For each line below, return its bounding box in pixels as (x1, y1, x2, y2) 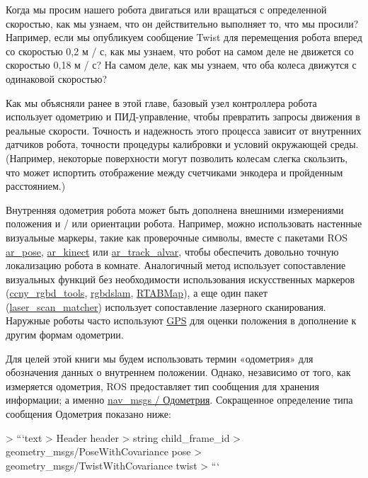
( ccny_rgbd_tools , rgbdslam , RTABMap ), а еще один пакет (6, 285, 268, 300)
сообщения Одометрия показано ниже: (6, 406, 171, 421)
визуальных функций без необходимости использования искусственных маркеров (6, 271, 355, 286)
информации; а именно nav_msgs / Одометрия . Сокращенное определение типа (6, 392, 353, 407)
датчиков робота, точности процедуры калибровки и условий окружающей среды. (6, 137, 359, 152)
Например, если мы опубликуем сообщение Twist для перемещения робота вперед (6, 30, 362, 45)
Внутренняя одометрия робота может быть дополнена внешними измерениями (6, 202, 344, 217)
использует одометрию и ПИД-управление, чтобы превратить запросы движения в (6, 109, 360, 124)
